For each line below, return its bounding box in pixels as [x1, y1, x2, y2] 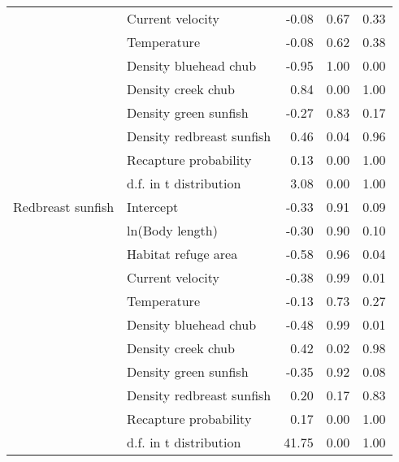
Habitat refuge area [127, 244, 238, 263]
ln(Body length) [127, 221, 218, 240]
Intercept [127, 197, 179, 216]
